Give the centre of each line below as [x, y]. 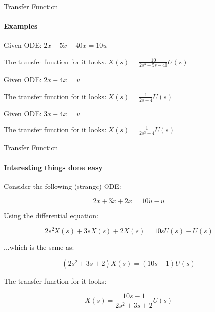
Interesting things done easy [53, 167]
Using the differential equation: [51, 215]
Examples [21, 26]
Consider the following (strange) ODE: [63, 186]
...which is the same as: [39, 247]
